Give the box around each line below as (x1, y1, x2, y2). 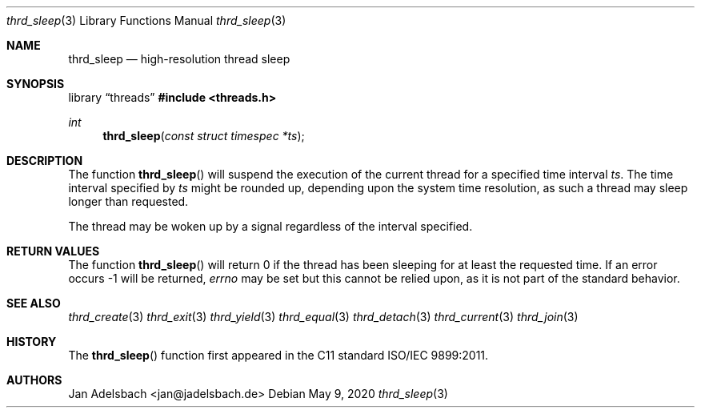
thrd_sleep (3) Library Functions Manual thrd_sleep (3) (6, 14, 286, 27)
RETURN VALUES (6, 244, 100, 258)
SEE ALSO (6, 296, 61, 310)
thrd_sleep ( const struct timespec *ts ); (102, 129, 305, 143)
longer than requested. (68, 195, 189, 208)
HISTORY (6, 335, 57, 348)
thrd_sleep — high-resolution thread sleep (68, 52, 290, 66)
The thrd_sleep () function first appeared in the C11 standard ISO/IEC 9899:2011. (68, 348, 489, 362)
